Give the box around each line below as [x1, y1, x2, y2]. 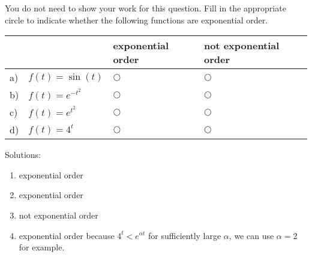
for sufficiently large [148, 229, 221, 241]
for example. [19, 241, 65, 253]
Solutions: [5, 148, 41, 161]
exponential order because [19, 229, 115, 241]
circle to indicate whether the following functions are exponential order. [5, 13, 268, 26]
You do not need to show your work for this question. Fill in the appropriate [5, 2, 286, 14]
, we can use [229, 229, 274, 241]
